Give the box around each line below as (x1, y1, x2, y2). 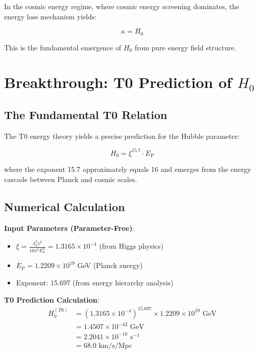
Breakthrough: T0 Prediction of (4, 72, 232, 93)
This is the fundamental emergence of (4, 42, 122, 52)
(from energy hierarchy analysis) (72, 277, 174, 288)
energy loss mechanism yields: (4, 11, 97, 21)
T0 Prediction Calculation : (4, 294, 100, 305)
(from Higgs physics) (99, 241, 164, 251)
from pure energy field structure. (134, 42, 237, 52)
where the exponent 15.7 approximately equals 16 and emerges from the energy (4, 164, 251, 174)
